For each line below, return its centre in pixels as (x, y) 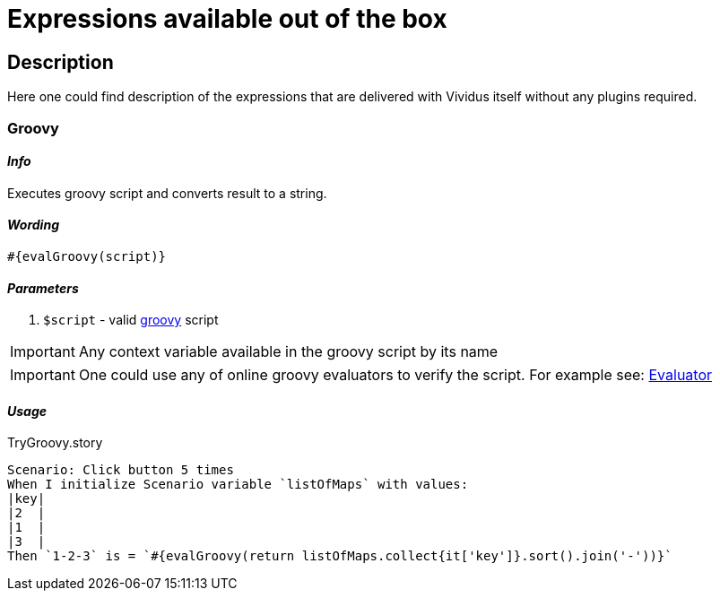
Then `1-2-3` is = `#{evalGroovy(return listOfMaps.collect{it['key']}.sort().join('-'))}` (340, 556)
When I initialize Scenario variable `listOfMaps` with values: (238, 485)
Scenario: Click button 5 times (121, 470)
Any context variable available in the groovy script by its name (288, 352)
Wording (33, 225)
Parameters (43, 288)
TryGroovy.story (55, 443)
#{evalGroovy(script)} (87, 256)
